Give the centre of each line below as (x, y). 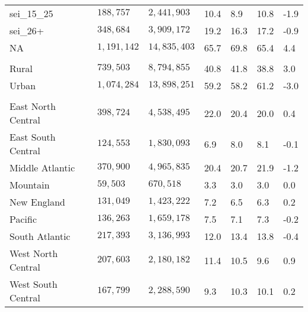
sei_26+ (27, 30)
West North (34, 253)
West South (33, 284)
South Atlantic (40, 236)
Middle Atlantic (42, 168)
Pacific (23, 219)
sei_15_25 (31, 13)
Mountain (30, 185)
